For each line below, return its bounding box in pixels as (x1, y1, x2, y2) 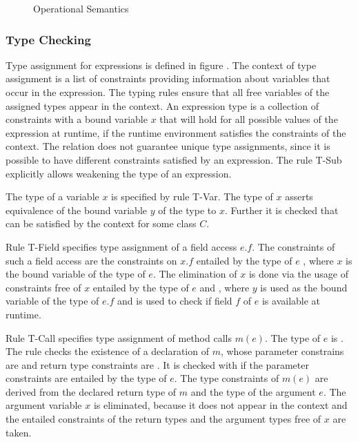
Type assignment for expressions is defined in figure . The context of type (6, 57, 317, 72)
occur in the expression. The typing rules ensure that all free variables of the (6, 85, 330, 99)
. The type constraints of (174, 371, 279, 385)
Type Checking (6, 30, 91, 48)
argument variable (6, 398, 82, 412)
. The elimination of (152, 267, 237, 281)
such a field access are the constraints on (6, 253, 177, 267)
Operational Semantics (33, 1, 129, 15)
